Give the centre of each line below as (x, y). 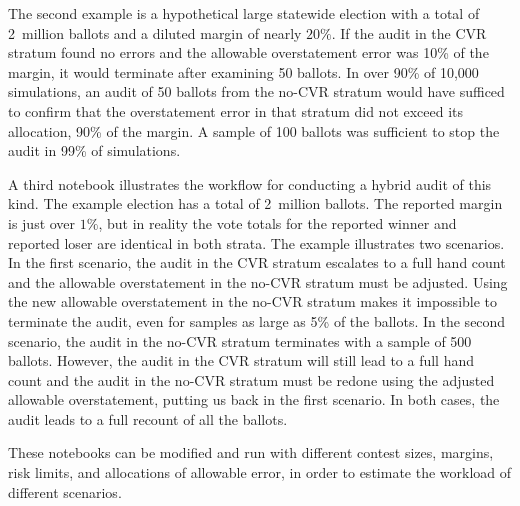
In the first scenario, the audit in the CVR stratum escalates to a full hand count (257, 262)
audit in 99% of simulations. (94, 150)
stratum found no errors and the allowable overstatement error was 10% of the (248, 52)
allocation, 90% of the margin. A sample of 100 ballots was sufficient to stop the (254, 130)
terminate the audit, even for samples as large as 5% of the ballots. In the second (257, 320)
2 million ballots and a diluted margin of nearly (155, 32)
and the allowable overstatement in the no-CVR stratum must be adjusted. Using (258, 281)
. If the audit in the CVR (409, 32)
